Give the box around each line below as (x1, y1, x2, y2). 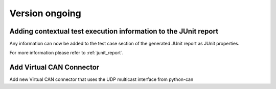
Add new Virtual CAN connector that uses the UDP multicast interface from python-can (9, 76, 194, 82)
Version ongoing (9, 8, 81, 19)
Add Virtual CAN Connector (9, 63, 100, 72)
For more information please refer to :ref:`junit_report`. (9, 50, 124, 56)
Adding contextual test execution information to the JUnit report (9, 27, 219, 36)
